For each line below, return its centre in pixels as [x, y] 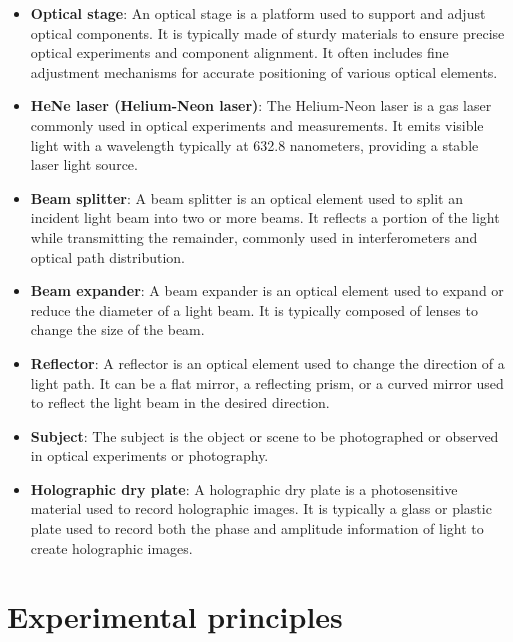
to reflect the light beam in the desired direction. [180, 402]
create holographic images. [111, 547]
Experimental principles [175, 616]
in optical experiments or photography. [149, 455]
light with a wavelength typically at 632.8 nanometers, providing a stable [254, 144]
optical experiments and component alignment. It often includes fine [239, 52]
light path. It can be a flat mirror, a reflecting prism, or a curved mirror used [267, 382]
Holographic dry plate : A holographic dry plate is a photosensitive [244, 488]
